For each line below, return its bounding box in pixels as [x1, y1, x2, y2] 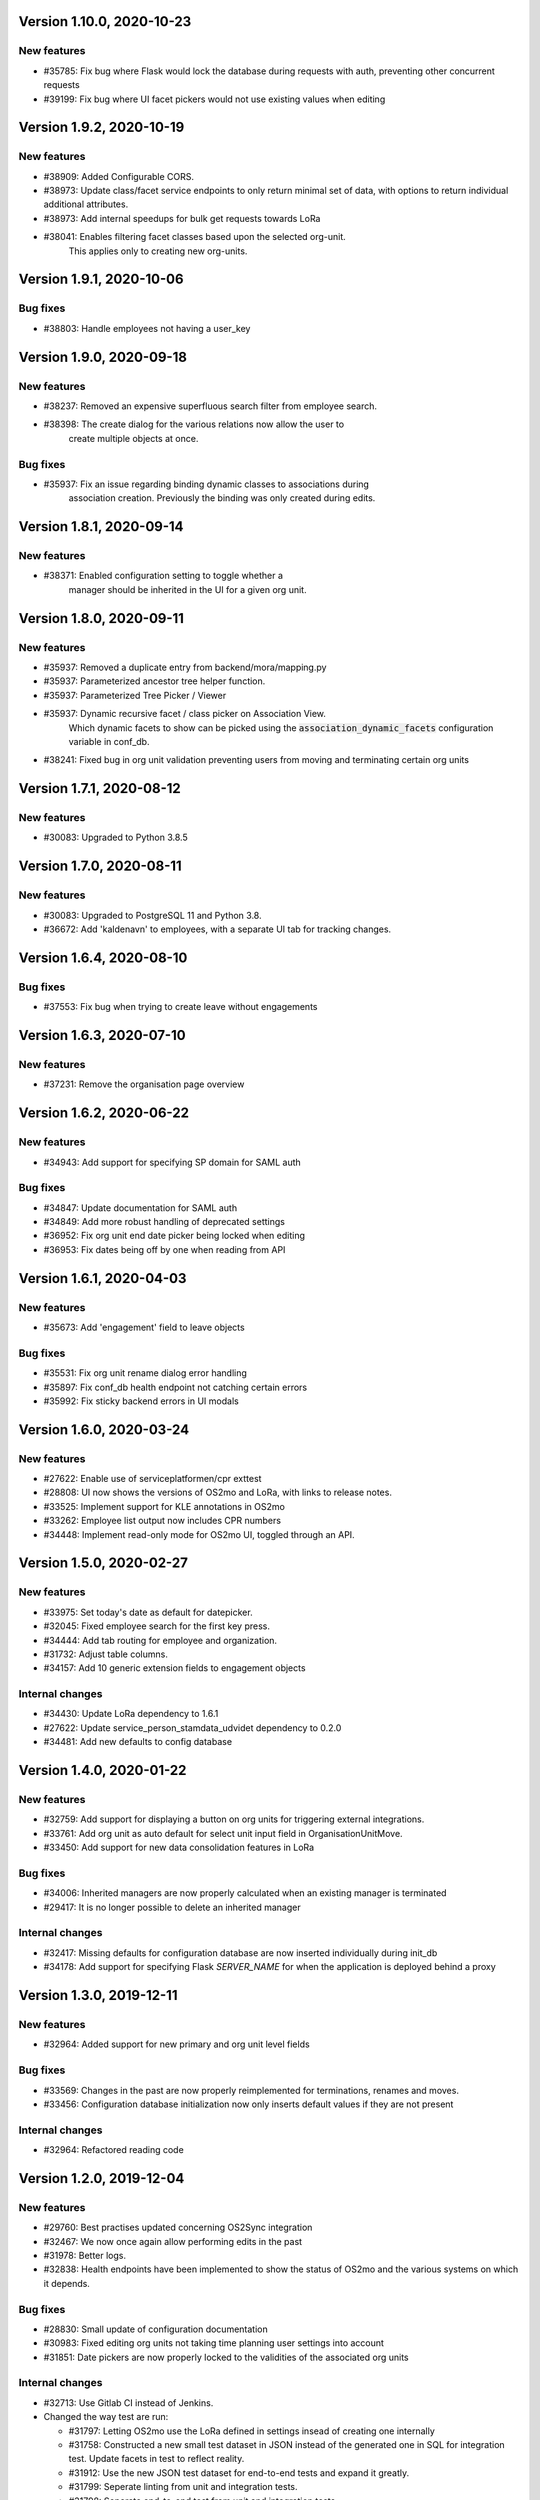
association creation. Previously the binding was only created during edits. [68, 492, 376, 504]
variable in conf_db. [68, 735, 150, 747]
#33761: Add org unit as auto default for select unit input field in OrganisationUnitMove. [43, 1827, 404, 1839]
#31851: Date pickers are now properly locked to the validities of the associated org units [43, 2351, 409, 2363]
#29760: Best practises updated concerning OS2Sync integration [43, 2221, 313, 2234]
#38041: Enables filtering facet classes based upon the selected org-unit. [43, 231, 347, 243]
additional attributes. [43, 198, 129, 210]
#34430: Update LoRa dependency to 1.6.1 [43, 1708, 219, 1720]
